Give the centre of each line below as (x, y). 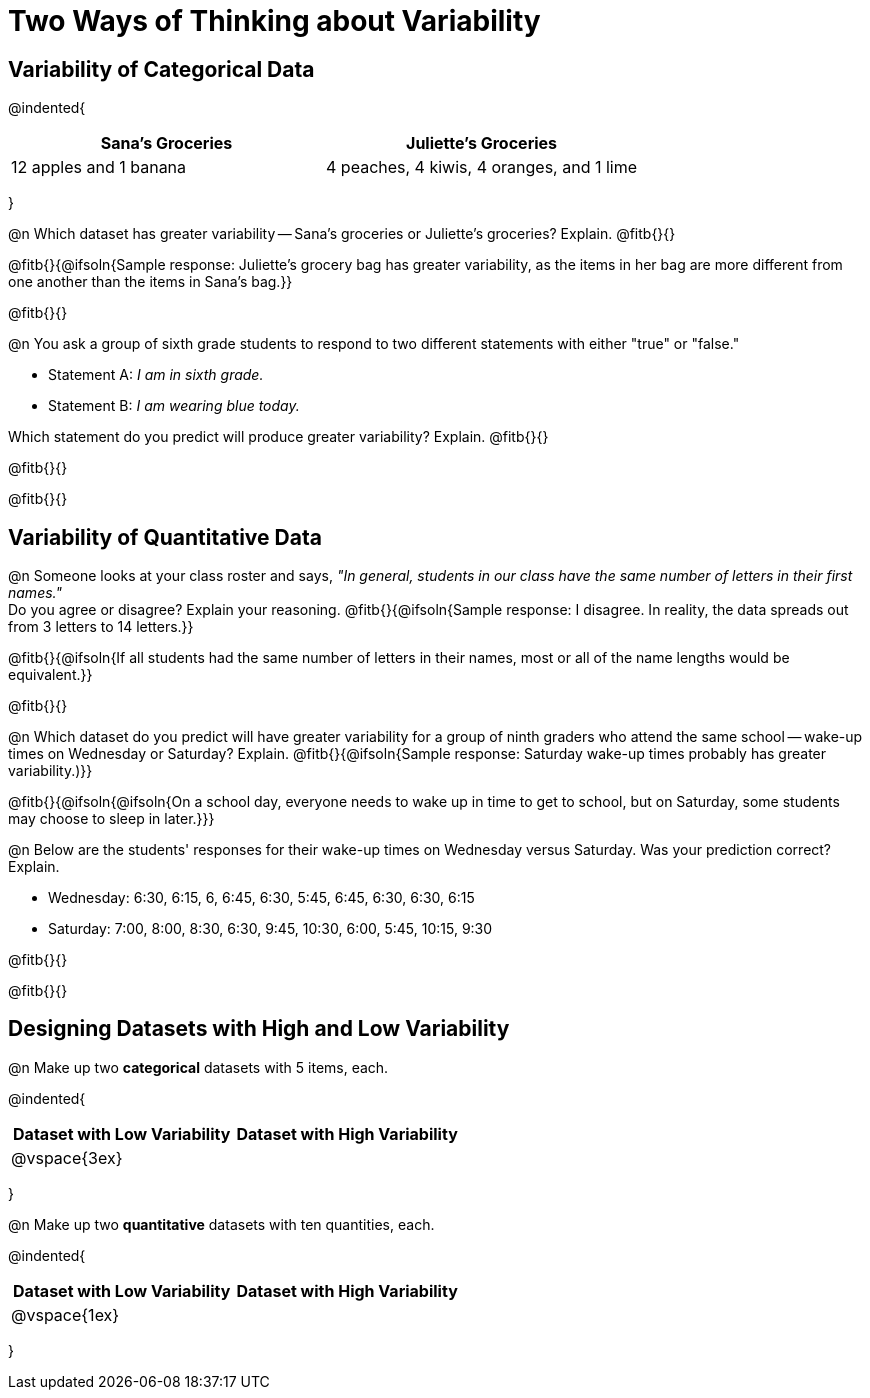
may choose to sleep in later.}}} (111, 819)
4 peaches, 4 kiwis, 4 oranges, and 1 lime (482, 167)
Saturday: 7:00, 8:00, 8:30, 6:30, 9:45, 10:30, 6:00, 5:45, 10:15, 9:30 (270, 929)
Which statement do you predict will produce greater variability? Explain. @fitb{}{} (278, 437)
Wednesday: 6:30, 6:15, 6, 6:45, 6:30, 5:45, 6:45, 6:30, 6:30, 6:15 (261, 898)
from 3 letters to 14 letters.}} (101, 627)
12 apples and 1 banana (99, 167)
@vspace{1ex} (65, 1314)
